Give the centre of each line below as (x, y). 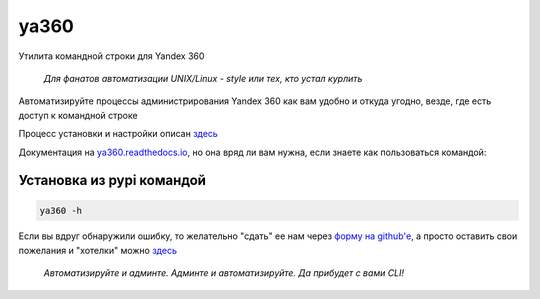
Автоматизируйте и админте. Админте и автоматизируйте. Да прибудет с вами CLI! (224, 273)
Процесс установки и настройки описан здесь (118, 134)
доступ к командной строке (78, 115)
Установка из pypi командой (112, 180)
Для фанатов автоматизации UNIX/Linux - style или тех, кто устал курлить (203, 78)
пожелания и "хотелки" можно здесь (97, 250)
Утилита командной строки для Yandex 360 (111, 56)
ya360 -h (61, 210)
